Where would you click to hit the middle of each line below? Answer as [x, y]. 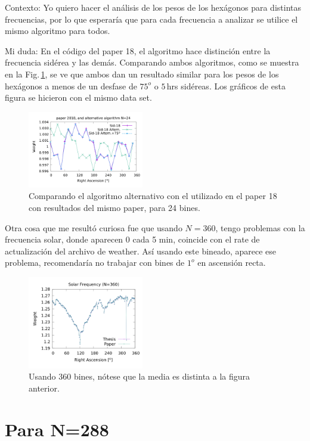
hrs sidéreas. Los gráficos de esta [226, 86]
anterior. [44, 388]
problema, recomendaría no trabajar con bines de [95, 263]
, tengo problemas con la [260, 227]
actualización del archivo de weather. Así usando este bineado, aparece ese [140, 251]
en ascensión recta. [232, 263]
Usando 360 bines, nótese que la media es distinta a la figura [139, 376]
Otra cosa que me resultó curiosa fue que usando [94, 227]
